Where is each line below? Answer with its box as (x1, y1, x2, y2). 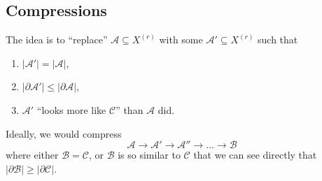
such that (258, 32, 298, 47)
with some (159, 32, 203, 47)
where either (6, 147, 59, 162)
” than (115, 102, 143, 117)
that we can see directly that (193, 147, 317, 162)
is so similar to (118, 147, 181, 162)
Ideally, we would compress (6, 126, 122, 140)
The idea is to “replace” (6, 32, 108, 47)
